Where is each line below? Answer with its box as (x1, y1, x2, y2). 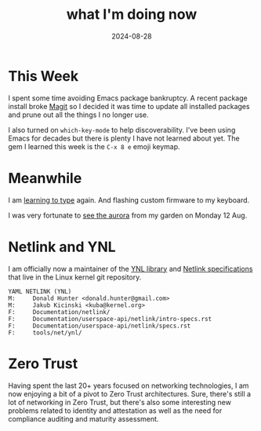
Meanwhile (8, 169, 82, 187)
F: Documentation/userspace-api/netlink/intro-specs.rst (8, 315, 212, 323)
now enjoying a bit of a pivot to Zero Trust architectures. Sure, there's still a (8, 389, 252, 398)
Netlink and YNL (8, 238, 116, 256)
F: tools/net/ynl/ (8, 328, 82, 337)
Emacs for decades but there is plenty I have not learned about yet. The (8, 133, 241, 143)
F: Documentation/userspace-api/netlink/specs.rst (8, 322, 191, 330)
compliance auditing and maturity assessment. (8, 414, 159, 423)
